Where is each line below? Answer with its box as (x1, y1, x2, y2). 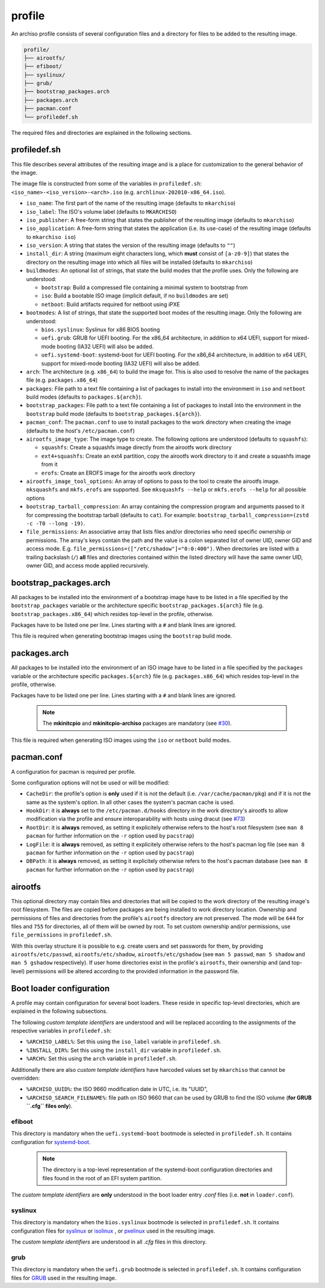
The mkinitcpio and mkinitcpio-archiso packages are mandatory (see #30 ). (42, 720, 232, 727)
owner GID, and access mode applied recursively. (26, 562, 150, 569)
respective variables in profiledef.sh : (11, 1027, 111, 1034)
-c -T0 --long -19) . (26, 520, 85, 527)
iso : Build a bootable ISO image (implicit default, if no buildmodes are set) (41, 292, 229, 299)
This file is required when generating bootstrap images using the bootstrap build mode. (11, 632, 232, 639)
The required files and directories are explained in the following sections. (11, 129, 192, 136)
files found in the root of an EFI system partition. (42, 1174, 162, 1181)
